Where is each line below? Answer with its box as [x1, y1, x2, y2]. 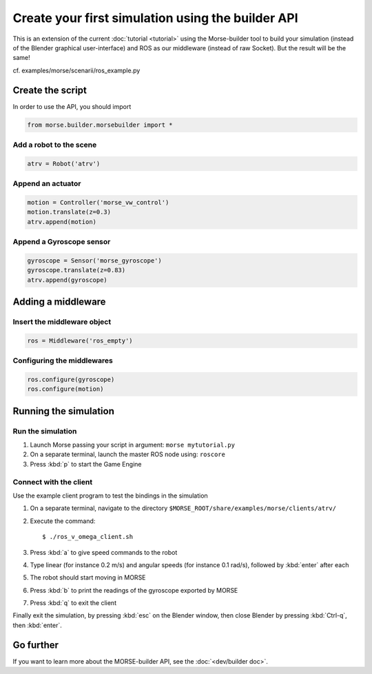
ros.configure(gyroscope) [27, 376, 115, 383]
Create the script [12, 84, 87, 96]
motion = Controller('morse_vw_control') [27, 198, 169, 206]
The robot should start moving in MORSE [30, 573, 146, 582]
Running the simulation [12, 405, 115, 417]
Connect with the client [12, 477, 93, 487]
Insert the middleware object [12, 317, 112, 327]
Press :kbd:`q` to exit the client [30, 599, 117, 607]
